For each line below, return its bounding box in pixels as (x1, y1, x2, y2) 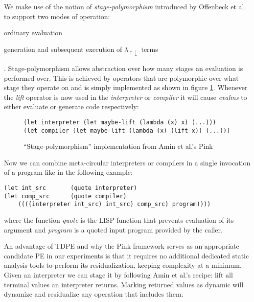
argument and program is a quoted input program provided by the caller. (4, 224, 223, 234)
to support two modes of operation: (4, 11, 110, 21)
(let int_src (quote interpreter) (4, 185, 138, 192)
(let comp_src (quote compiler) (4, 192, 127, 200)
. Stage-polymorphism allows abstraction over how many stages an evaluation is (4, 63, 243, 73)
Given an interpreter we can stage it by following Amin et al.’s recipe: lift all (4, 269, 233, 279)
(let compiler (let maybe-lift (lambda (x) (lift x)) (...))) (23, 127, 231, 134)
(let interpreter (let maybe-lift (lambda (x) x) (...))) (23, 118, 216, 126)
